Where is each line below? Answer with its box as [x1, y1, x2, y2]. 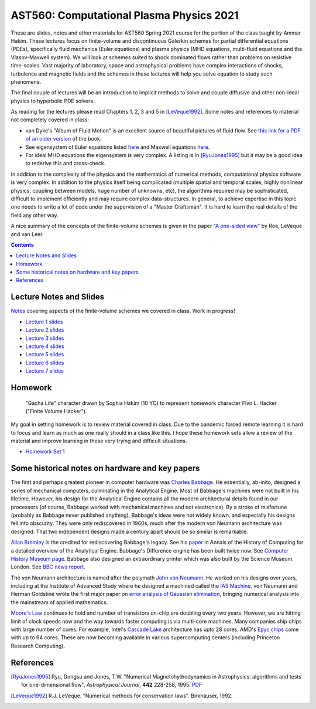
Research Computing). [11, 642, 66, 649]
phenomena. [11, 78, 42, 85]
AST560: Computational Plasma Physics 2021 [11, 9, 239, 22]
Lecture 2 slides [25, 326, 64, 333]
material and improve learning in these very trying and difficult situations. [11, 437, 187, 445]
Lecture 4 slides [25, 343, 64, 350]
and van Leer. [11, 230, 44, 237]
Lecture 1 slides [25, 318, 63, 325]
